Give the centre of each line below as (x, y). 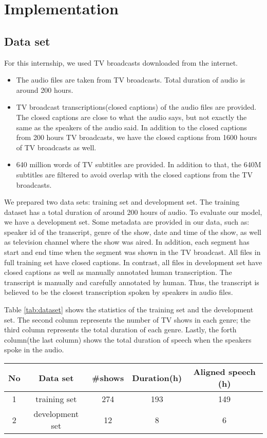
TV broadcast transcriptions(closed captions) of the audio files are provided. (136, 107)
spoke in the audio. (34, 350)
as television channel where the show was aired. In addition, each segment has (127, 242)
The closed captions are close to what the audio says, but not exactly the (131, 117)
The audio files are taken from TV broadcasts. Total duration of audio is (131, 80)
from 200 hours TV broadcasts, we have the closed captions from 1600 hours (137, 137)
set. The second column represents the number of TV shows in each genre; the (127, 319)
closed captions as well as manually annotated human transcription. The (118, 272)
